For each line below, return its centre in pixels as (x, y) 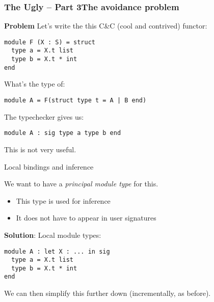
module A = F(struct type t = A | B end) (75, 101)
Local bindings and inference (49, 166)
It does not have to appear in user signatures (86, 218)
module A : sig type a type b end (63, 133)
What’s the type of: (35, 84)
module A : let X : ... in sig (57, 251)
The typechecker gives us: (44, 116)
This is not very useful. (40, 149)
